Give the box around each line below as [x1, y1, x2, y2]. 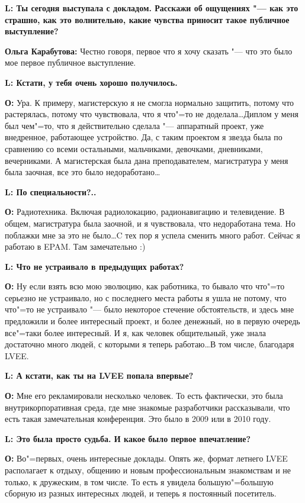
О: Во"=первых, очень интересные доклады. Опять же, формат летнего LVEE [5, 452, 288, 465]
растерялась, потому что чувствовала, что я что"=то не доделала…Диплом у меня [5, 108, 298, 120]
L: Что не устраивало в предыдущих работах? [5, 260, 184, 272]
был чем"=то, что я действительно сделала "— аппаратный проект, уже [5, 119, 264, 131]
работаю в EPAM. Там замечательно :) [5, 240, 146, 253]
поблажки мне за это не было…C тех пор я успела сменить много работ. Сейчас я [5, 228, 300, 241]
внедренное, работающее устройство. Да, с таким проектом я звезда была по [5, 131, 282, 143]
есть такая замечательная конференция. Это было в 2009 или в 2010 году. [5, 412, 271, 425]
